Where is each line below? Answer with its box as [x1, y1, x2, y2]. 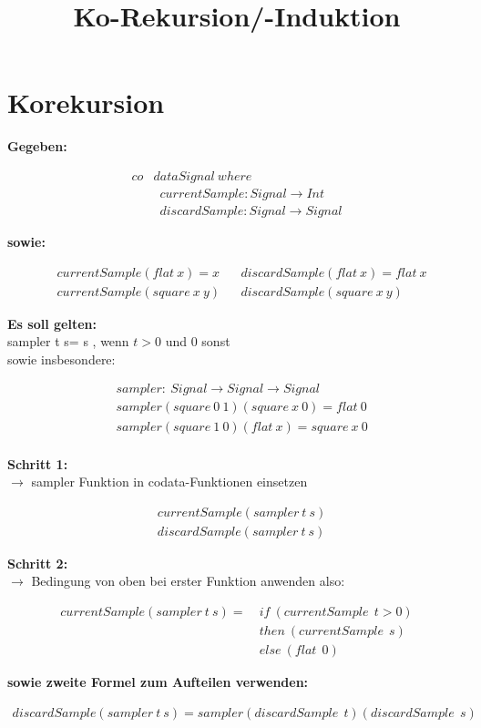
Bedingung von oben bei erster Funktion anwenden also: [31, 571, 345, 590]
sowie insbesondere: [7, 349, 116, 368]
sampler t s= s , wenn [7, 332, 129, 351]
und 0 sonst [165, 332, 230, 351]
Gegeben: [7, 137, 67, 156]
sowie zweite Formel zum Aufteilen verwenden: [7, 672, 309, 692]
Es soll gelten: [7, 313, 97, 333]
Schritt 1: [7, 454, 68, 473]
